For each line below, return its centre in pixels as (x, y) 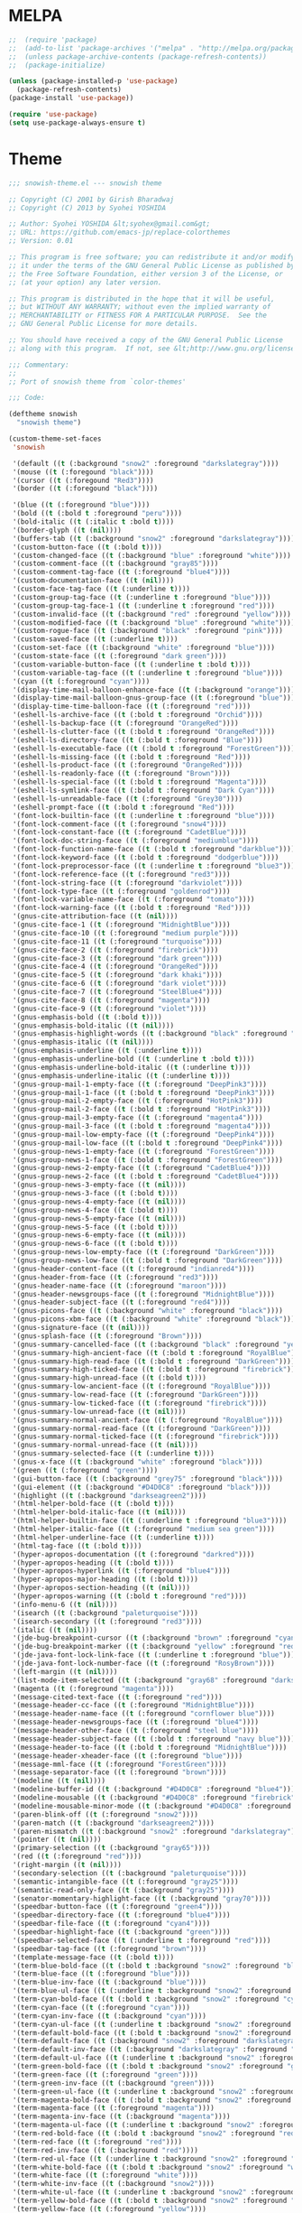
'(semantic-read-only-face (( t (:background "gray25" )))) (124, 1890)
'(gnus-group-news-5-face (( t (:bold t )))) (95, 1227)
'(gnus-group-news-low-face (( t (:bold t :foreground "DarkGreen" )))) (147, 1260)
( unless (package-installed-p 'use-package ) (93, 81)
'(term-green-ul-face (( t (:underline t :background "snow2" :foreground (154, 2091)
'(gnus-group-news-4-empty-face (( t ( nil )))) (99, 1202)
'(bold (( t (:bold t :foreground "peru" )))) (97, 514)
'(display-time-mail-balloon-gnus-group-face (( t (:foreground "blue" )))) (156, 698)
